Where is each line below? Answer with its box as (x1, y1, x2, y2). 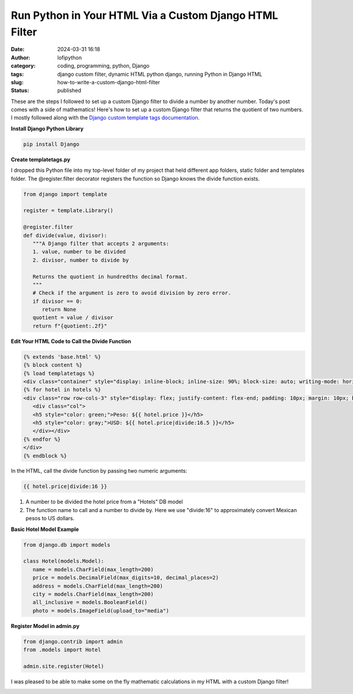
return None (42, 306, 76, 313)
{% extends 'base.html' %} (23, 353, 101, 360)
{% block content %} (23, 362, 82, 368)
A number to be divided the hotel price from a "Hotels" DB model (25, 498, 184, 506)
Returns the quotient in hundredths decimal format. (32, 273, 188, 280)
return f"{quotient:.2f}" (32, 323, 108, 329)
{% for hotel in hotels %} (23, 386, 101, 393)
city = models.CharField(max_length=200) (32, 590, 154, 597)
